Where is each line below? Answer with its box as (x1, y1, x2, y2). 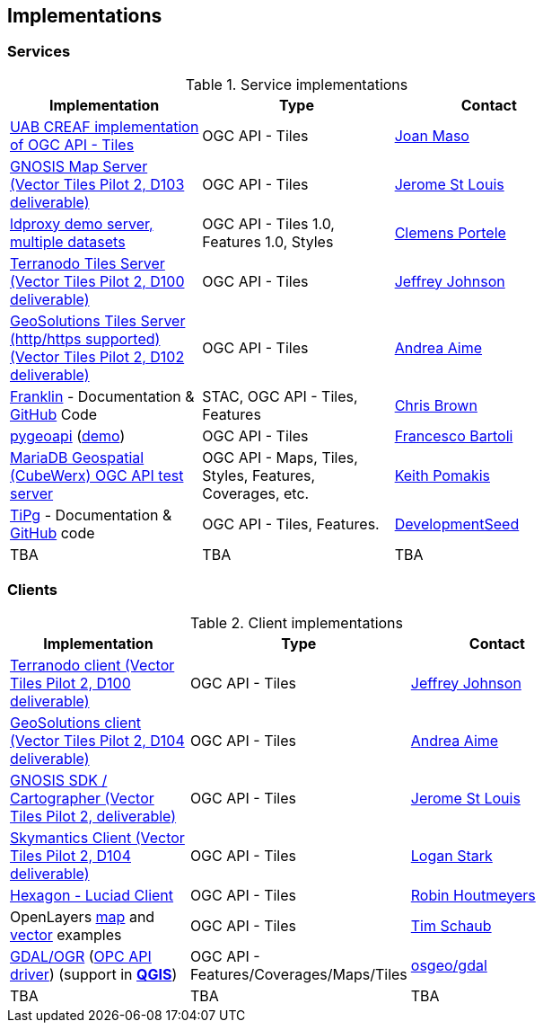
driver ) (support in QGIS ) (10, 964, 178, 983)
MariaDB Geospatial (10, 448, 145, 466)
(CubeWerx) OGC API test (10, 466, 184, 484)
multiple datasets (10, 232, 126, 251)
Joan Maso (394, 126, 469, 145)
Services (7, 42, 71, 61)
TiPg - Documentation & (10, 505, 172, 524)
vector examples (10, 925, 122, 944)
